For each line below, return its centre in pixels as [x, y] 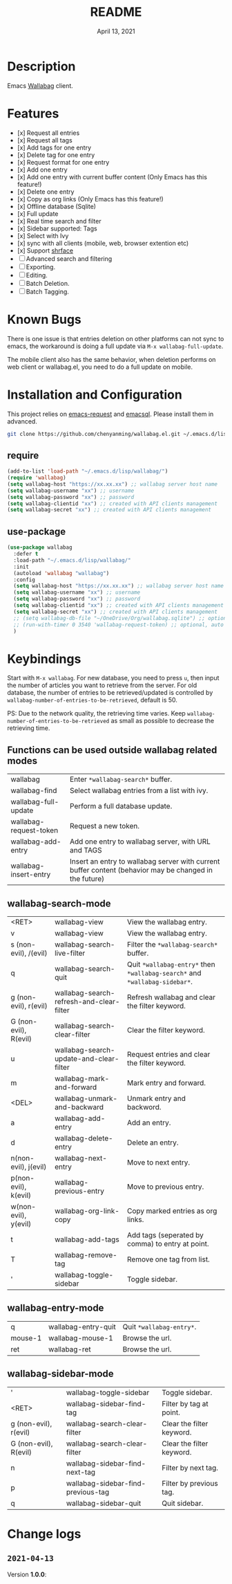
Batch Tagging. [47, 291]
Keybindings [44, 659]
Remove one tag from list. [168, 1259]
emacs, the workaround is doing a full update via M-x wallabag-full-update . [115, 346]
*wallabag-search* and [164, 973]
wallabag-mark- [82, 1078]
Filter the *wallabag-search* [172, 944]
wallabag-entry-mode [56, 1308]
